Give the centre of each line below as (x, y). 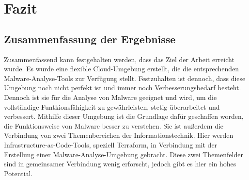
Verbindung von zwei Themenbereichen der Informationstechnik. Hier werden (119, 135)
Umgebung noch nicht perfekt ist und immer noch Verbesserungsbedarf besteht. (123, 88)
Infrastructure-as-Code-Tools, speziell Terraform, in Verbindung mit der (111, 144)
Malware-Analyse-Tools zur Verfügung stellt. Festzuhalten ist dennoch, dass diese (125, 78)
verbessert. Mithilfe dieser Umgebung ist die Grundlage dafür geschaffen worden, (124, 116)
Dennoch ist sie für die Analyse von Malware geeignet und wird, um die (110, 97)
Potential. (18, 173)
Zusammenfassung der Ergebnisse (90, 39)
